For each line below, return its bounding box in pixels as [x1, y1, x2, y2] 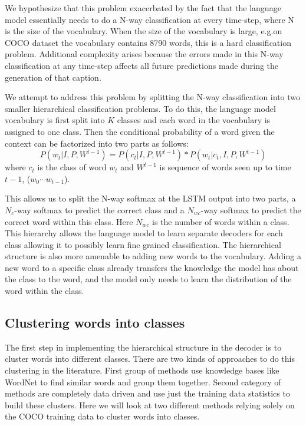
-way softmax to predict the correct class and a [14, 203, 185, 216]
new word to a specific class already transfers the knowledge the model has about [5, 261, 299, 273]
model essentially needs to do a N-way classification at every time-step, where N [5, 13, 294, 25]
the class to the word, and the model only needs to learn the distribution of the [5, 273, 292, 285]
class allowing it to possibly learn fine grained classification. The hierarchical [5, 238, 281, 250]
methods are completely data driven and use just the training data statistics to [5, 387, 290, 399]
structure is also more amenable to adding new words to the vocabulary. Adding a [5, 250, 301, 262]
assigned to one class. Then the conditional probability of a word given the [5, 125, 275, 137]
